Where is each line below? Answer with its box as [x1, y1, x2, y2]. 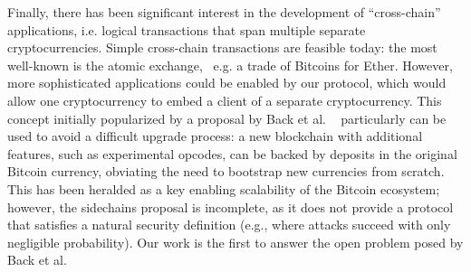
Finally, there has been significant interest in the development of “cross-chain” [7, 3, 441, 21]
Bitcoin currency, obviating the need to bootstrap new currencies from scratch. [7, 162, 445, 181]
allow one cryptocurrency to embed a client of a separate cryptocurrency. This [7, 90, 442, 109]
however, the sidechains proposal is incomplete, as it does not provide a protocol [7, 197, 454, 216]
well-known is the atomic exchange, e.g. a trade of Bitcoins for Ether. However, [7, 55, 453, 74]
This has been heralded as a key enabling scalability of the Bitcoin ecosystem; [7, 179, 440, 198]
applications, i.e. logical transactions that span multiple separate [7, 20, 366, 39]
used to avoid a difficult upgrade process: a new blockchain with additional [7, 127, 423, 145]
